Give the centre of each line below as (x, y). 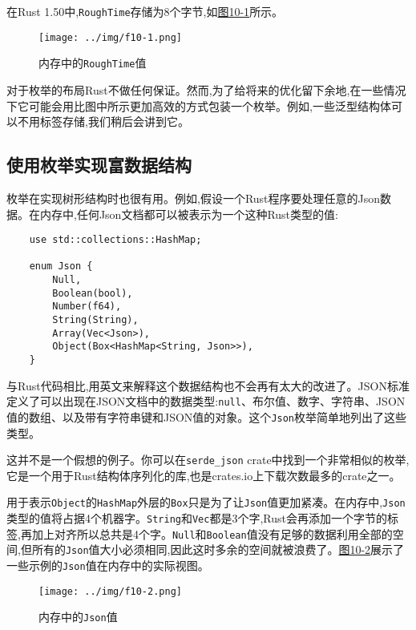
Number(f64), (87, 307)
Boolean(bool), (93, 293)
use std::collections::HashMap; (115, 240)
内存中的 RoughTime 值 (93, 63)
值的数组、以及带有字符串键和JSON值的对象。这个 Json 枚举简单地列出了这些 (207, 416)
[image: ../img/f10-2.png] (110, 591)
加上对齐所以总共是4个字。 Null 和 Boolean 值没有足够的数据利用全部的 (212, 533)
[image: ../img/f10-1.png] (110, 37)
